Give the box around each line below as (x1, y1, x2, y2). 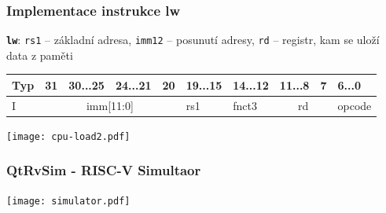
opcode (337, 97, 372, 113)
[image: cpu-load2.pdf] (6, 130, 131, 142)
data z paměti (6, 46, 73, 63)
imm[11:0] (86, 97, 134, 113)
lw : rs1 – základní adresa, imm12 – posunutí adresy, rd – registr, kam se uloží (6, 31, 380, 48)
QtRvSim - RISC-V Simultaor (6, 160, 201, 180)
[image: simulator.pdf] (6, 195, 131, 207)
